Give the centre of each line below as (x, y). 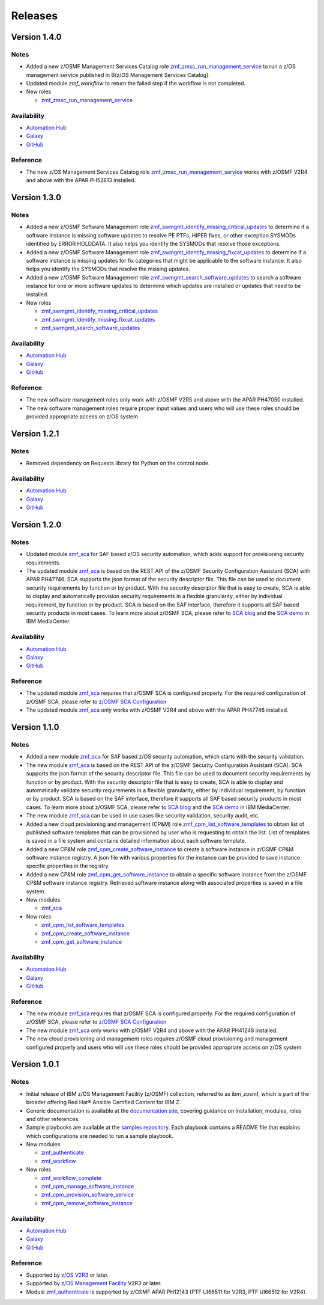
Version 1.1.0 (35, 727)
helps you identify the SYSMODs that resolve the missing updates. (108, 269)
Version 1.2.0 (36, 524)
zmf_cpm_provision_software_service (88, 1195)
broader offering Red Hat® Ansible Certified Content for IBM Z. (103, 1102)
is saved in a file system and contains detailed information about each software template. (136, 841)
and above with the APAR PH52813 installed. (81, 180)
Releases (34, 16)
